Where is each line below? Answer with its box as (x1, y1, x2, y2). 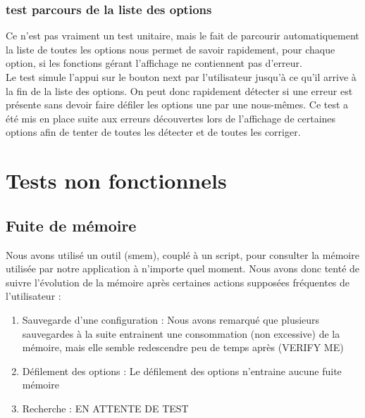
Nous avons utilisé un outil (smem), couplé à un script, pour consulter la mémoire (6, 247, 359, 262)
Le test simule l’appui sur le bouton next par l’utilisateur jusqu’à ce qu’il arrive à (6, 70, 357, 84)
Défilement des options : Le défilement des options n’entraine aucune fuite (22, 363, 342, 378)
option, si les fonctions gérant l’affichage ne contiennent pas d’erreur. (6, 56, 302, 70)
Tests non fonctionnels (6, 166, 227, 195)
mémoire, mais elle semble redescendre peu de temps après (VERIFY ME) (22, 340, 344, 355)
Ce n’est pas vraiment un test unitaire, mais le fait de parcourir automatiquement (6, 28, 359, 43)
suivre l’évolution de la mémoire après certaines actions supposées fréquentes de (6, 274, 350, 289)
